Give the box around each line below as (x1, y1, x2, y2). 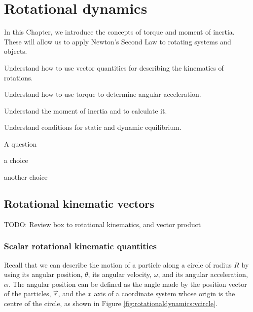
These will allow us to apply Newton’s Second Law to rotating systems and (4, 36, 231, 46)
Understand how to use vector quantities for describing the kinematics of (4, 62, 224, 73)
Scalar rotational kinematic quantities (4, 240, 157, 252)
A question (4, 138, 37, 149)
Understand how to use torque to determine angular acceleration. (4, 89, 201, 99)
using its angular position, (4, 269, 83, 279)
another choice (4, 172, 48, 182)
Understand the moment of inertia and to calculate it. (4, 105, 167, 116)
